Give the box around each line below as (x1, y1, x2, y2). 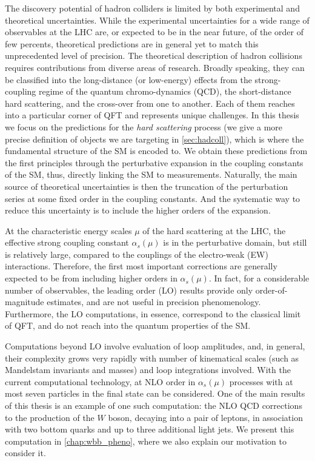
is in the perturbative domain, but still (163, 236, 307, 249)
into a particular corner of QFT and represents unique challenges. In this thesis (5, 109, 299, 121)
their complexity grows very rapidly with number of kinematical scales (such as (5, 351, 299, 364)
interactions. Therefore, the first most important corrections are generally (5, 260, 277, 272)
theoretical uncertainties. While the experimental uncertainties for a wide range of (5, 13, 310, 26)
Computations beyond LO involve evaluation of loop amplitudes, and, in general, (5, 340, 305, 352)
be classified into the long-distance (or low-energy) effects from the (5, 73, 252, 86)
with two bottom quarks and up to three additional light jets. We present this (5, 423, 294, 436)
